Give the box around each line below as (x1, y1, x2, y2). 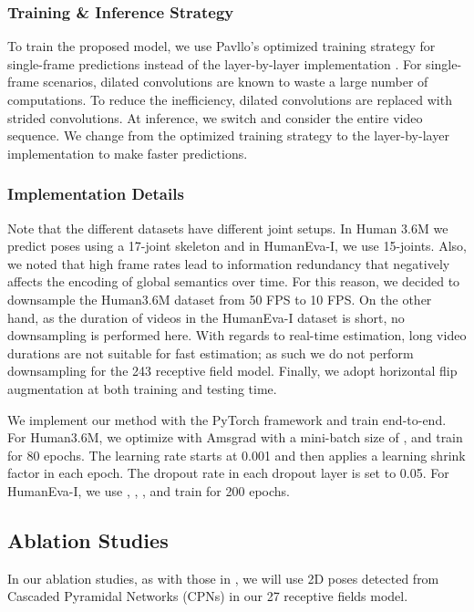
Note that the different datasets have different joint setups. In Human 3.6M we (7, 218, 448, 237)
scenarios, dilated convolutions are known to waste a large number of (43, 72, 428, 91)
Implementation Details (7, 182, 184, 205)
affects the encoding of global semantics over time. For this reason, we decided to (7, 272, 460, 291)
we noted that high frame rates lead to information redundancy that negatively (7, 254, 450, 273)
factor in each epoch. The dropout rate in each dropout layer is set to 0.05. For (7, 463, 449, 482)
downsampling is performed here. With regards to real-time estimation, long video (7, 326, 467, 345)
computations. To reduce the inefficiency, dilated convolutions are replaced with (7, 90, 452, 109)
